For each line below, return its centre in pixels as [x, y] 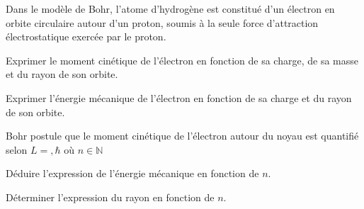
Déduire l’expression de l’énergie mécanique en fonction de [132, 173]
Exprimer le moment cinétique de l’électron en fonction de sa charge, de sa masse [182, 60]
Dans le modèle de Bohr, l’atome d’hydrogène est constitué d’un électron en [170, 9]
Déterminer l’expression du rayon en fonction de [110, 197]
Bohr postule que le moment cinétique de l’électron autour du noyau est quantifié [182, 136]
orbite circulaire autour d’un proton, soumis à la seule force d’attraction [162, 22]
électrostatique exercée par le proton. [86, 36]
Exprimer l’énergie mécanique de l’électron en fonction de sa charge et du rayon [179, 97]
